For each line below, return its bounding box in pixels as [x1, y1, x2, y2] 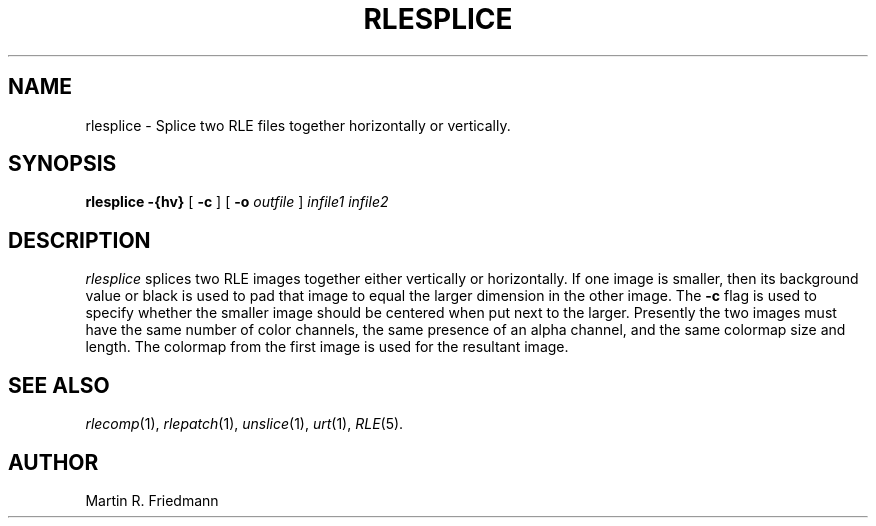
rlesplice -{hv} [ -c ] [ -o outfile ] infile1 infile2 [85, 193, 389, 211]
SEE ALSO [8, 372, 110, 398]
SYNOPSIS [8, 151, 117, 177]
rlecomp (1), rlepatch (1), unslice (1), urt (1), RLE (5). [85, 415, 404, 433]
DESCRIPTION [8, 227, 151, 253]
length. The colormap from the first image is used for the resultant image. [85, 338, 569, 356]
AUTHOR [8, 449, 99, 475]
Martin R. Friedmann [85, 491, 219, 509]
